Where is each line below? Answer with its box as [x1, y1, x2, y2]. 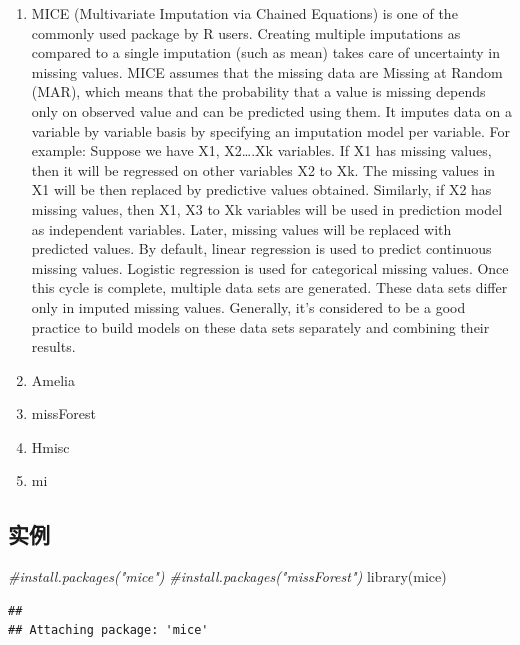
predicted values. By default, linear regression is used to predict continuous [31, 238, 492, 259]
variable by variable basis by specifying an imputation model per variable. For [31, 120, 511, 141]
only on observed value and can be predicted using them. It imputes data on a [31, 100, 512, 121]
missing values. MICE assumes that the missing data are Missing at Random [31, 61, 503, 82]
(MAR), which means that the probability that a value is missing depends [31, 81, 486, 102]
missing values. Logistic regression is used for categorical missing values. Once [31, 257, 509, 278]
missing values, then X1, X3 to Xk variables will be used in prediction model [31, 198, 503, 219]
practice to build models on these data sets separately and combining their [31, 316, 490, 337]
